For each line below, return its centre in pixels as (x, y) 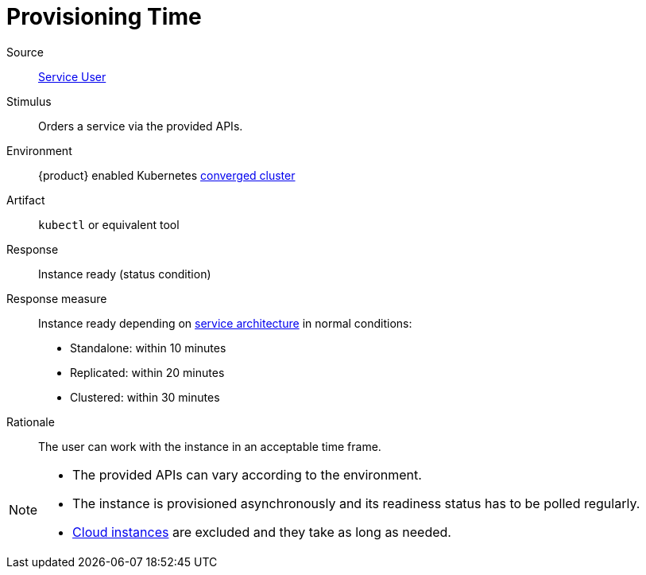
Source (25, 52)
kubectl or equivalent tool (109, 224)
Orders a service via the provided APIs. (141, 126)
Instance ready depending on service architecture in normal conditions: (225, 323)
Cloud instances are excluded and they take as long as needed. (262, 532)
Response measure (57, 298)
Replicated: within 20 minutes (147, 372)
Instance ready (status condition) (125, 274)
